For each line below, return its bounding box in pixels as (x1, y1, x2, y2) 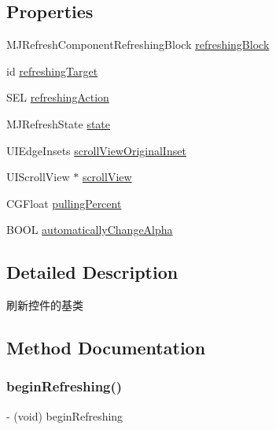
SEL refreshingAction (6, 89, 109, 106)
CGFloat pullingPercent (6, 195, 122, 211)
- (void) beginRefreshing (6, 407, 123, 424)
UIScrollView (6, 169, 70, 185)
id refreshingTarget (6, 62, 98, 79)
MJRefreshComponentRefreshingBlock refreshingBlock (6, 36, 270, 53)
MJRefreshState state (6, 115, 111, 132)
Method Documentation (6, 335, 206, 360)
